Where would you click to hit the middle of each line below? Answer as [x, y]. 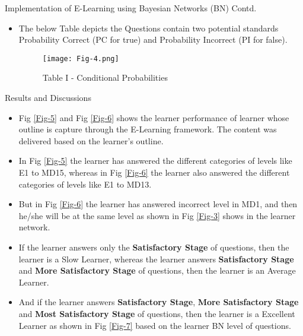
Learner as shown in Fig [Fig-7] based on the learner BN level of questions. [155, 325]
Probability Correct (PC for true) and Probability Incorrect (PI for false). [153, 39]
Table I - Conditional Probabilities [105, 77]
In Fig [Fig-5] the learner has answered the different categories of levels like [155, 161]
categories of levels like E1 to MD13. [85, 184]
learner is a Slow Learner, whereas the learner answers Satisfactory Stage [156, 259]
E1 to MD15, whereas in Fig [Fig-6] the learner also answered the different [154, 172]
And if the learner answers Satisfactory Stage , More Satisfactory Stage [159, 302]
